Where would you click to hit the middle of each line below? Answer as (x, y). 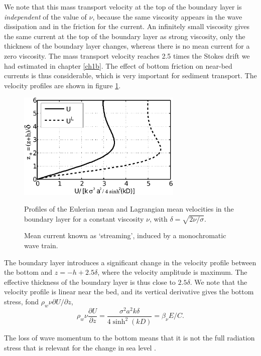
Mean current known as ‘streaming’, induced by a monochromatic (125, 235)
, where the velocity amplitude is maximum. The (172, 272)
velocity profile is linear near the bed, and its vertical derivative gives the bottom (129, 292)
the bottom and (28, 272)
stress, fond (22, 302)
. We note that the (219, 282)
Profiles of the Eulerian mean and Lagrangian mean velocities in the (129, 209)
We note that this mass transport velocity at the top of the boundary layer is (123, 7)
